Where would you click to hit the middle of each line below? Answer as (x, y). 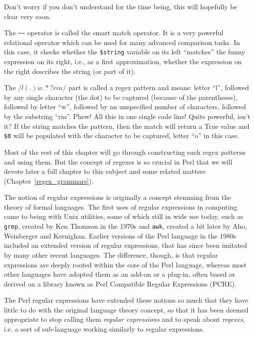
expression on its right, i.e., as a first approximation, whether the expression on (123, 61)
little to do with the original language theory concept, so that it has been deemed (126, 309)
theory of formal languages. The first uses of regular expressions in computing (121, 206)
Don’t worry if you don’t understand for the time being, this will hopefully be (121, 6)
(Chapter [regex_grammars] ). (49, 181)
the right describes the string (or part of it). (70, 71)
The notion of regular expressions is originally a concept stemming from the (118, 197)
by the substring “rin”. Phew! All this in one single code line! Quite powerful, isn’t (127, 116)
